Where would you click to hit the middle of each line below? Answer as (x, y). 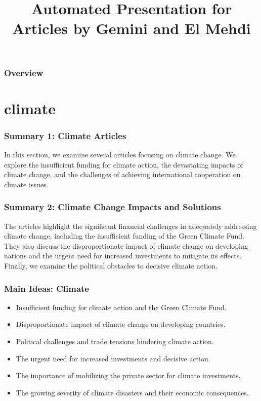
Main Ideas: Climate (47, 288)
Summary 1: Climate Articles (65, 135)
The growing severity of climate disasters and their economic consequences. (132, 392)
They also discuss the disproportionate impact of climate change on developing (126, 245)
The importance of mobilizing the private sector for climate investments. (128, 375)
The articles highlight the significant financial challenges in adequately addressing (130, 226)
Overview (24, 72)
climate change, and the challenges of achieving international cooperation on (122, 174)
